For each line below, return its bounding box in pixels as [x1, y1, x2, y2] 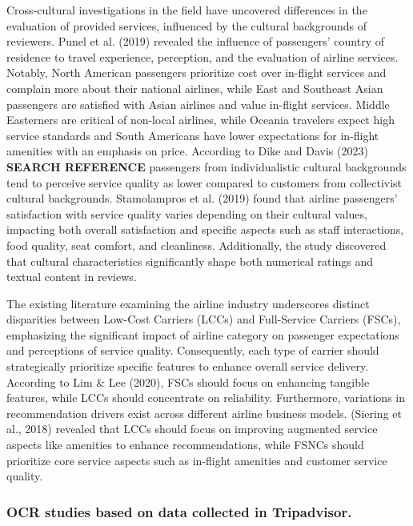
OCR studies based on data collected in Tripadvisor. [6, 501, 352, 521]
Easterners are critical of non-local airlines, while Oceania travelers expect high [6, 111, 395, 128]
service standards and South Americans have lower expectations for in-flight [6, 126, 379, 143]
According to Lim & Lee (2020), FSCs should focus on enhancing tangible [6, 373, 370, 390]
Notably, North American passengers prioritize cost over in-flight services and [6, 64, 387, 81]
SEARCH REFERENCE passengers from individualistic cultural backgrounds [6, 158, 407, 175]
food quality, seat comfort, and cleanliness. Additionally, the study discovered [6, 236, 387, 253]
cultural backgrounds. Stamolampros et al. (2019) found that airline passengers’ [6, 190, 398, 207]
